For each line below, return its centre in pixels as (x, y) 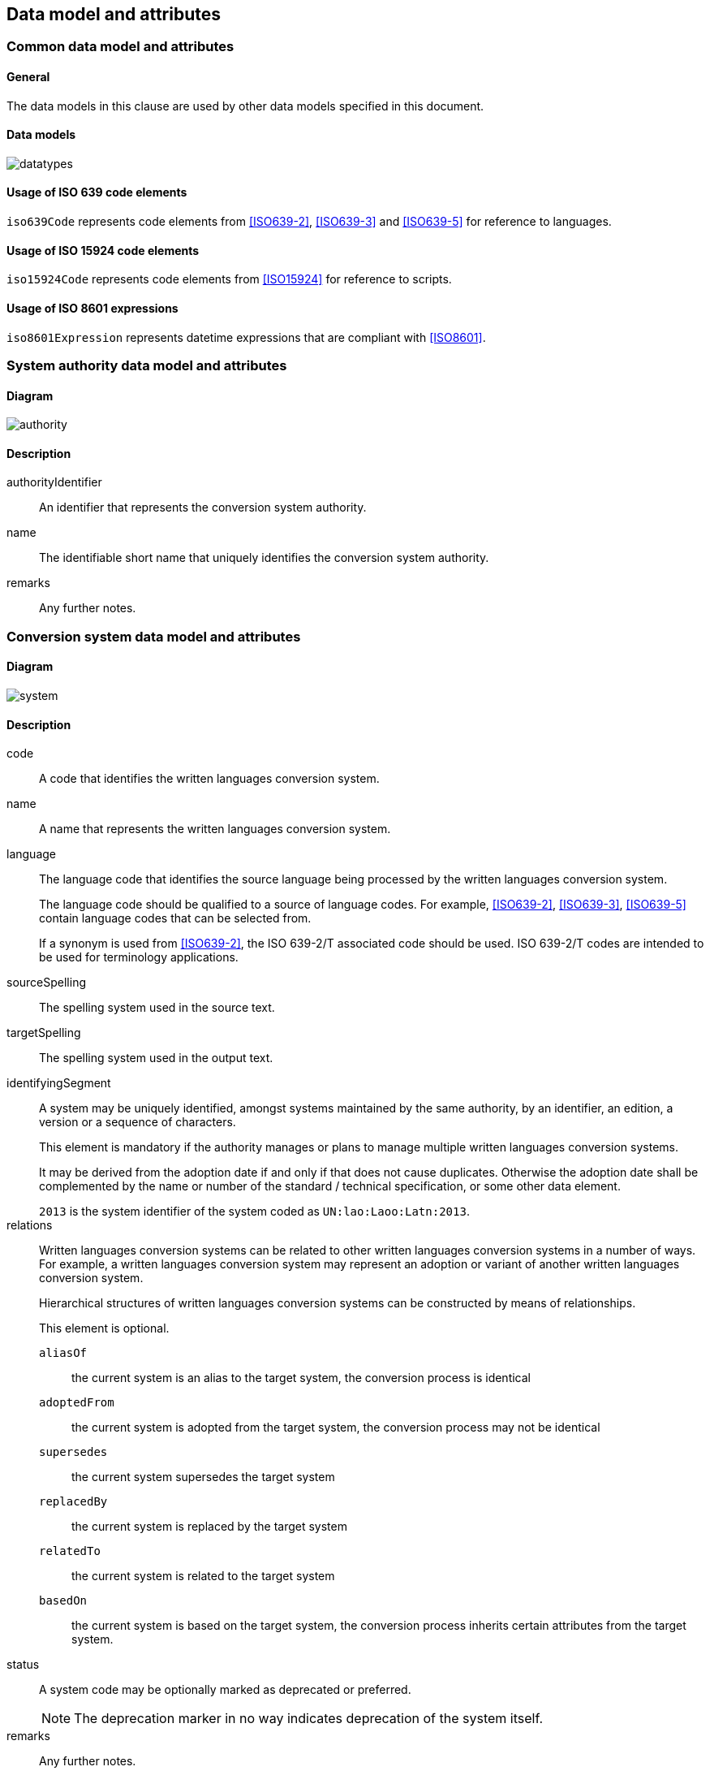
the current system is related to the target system (203, 1576)
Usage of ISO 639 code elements (97, 192)
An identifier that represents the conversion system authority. (203, 508)
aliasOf (63, 1353)
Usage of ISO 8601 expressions (93, 308)
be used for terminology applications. (139, 957)
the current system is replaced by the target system (209, 1527)
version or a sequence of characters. (138, 1122)
